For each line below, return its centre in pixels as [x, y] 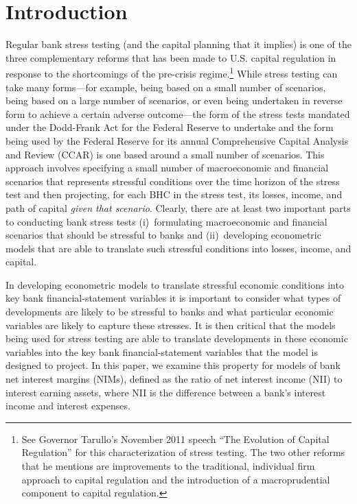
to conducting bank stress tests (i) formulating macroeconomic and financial [166, 221]
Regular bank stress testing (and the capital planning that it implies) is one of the [178, 44]
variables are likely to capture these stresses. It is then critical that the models [171, 325]
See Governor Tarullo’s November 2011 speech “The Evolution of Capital [175, 439]
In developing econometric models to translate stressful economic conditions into [175, 284]
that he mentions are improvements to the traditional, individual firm [168, 466]
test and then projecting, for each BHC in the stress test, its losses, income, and [174, 194]
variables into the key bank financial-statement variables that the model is [162, 351]
